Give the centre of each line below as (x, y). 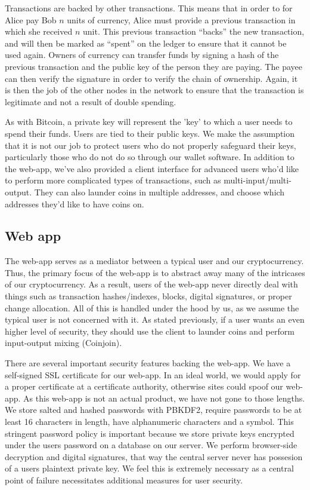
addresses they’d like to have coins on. (75, 203)
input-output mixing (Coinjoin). (63, 343)
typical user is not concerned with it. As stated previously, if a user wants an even (155, 319)
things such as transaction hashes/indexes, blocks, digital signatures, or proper (148, 296)
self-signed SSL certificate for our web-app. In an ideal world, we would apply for (153, 374)
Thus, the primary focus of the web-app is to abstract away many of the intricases (155, 272)
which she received (39, 31)
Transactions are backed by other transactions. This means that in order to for (149, 8)
